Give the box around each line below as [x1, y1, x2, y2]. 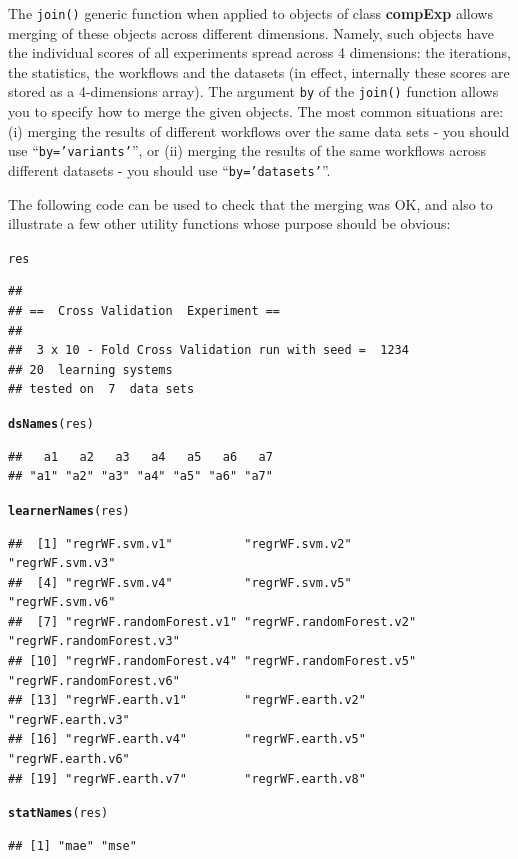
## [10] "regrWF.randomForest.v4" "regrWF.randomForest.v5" [8, 654, 417, 669]
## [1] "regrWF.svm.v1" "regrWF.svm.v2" [8, 536, 352, 551]
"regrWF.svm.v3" [8, 556, 116, 571]
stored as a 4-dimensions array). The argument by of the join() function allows [8, 81, 499, 102]
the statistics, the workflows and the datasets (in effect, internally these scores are [8, 61, 510, 82]
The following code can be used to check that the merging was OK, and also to [8, 193, 493, 214]
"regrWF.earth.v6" [8, 752, 130, 767]
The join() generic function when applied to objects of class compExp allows [8, 3, 493, 23]
